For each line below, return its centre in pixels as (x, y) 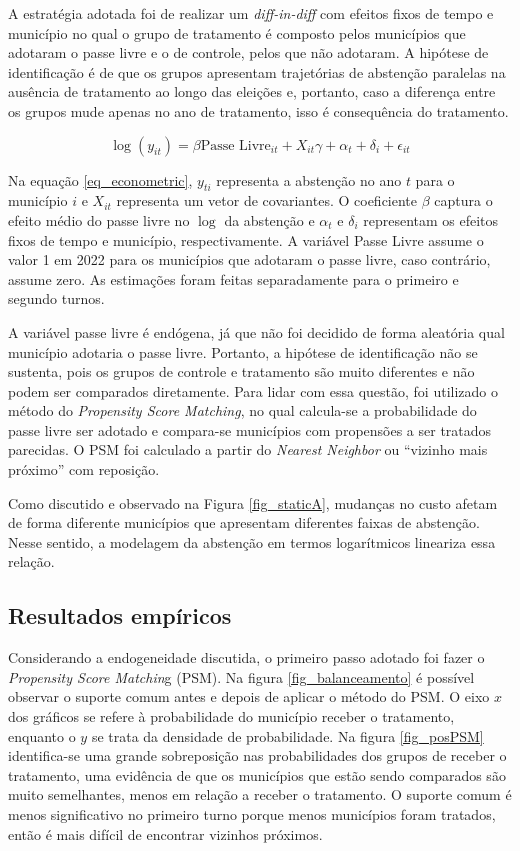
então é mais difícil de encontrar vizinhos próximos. (165, 833)
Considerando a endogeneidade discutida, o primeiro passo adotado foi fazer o (246, 657)
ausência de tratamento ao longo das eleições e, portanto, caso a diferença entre (252, 91)
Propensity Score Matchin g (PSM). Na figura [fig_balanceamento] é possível (241, 676)
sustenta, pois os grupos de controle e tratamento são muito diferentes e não (241, 371)
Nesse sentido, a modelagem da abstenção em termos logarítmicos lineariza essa (252, 541)
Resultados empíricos (120, 615)
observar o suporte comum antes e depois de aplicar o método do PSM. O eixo (249, 696)
